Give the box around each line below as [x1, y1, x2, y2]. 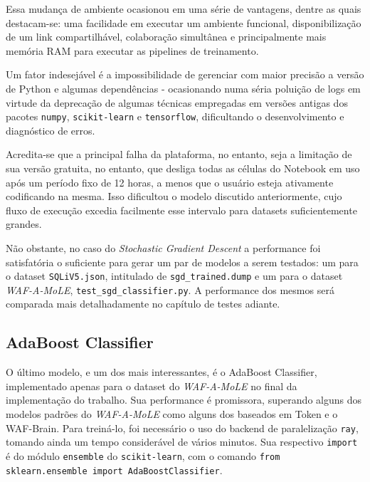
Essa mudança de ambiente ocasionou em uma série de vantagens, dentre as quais [6, 1, 361, 16]
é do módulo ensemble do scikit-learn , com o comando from [6, 448, 280, 463]
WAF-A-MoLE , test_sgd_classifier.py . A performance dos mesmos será [6, 282, 334, 297]
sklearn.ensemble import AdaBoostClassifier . [6, 462, 223, 477]
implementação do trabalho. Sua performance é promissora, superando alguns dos [6, 392, 361, 407]
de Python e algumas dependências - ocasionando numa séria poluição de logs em [6, 80, 361, 95]
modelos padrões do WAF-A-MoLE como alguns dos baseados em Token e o [6, 407, 338, 421]
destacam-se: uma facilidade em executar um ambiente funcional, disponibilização [6, 15, 361, 30]
